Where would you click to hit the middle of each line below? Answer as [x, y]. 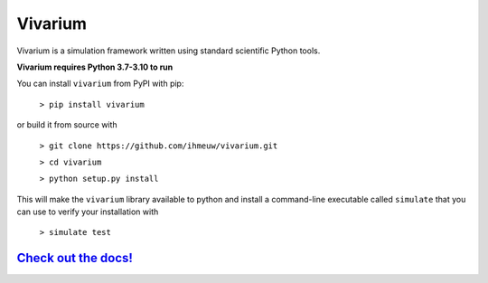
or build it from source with [67, 125]
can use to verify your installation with [88, 212]
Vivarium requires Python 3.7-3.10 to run [95, 67]
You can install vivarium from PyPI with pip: [100, 84]
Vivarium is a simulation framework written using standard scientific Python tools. [169, 51]
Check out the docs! [75, 258]
